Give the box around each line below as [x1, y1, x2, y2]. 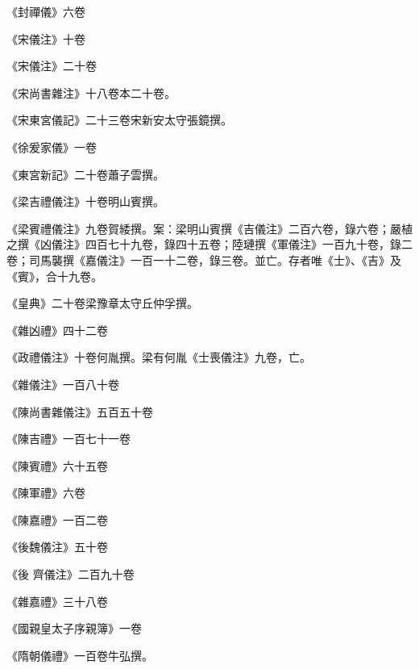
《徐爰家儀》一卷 [6, 138, 97, 155]
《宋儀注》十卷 [6, 30, 85, 47]
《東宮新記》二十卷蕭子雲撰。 [6, 165, 164, 182]
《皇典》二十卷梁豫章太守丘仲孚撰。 [6, 295, 198, 312]
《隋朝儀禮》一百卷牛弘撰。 [6, 646, 153, 663]
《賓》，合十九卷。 [6, 267, 102, 284]
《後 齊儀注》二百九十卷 [6, 566, 135, 583]
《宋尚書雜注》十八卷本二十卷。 [6, 84, 176, 101]
